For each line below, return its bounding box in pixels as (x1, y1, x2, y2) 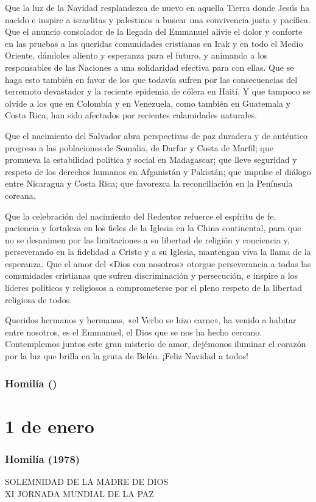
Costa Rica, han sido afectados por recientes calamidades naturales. (5, 109, 258, 121)
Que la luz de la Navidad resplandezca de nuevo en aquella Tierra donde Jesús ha (5, 1, 310, 13)
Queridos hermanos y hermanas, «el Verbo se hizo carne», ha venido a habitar (5, 314, 297, 326)
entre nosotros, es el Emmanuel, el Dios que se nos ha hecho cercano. (5, 325, 262, 338)
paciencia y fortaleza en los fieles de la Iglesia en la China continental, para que (5, 221, 301, 234)
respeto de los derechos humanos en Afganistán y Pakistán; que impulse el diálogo (5, 165, 311, 177)
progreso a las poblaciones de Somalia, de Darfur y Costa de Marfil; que (5, 141, 273, 154)
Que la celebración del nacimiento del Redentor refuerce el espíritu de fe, (5, 209, 276, 222)
